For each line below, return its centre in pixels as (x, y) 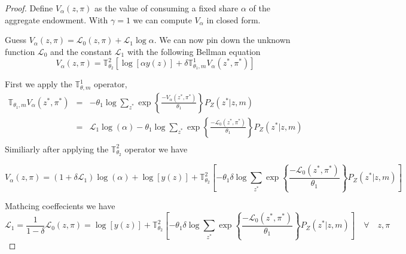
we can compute (162, 19)
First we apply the (39, 84)
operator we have (156, 149)
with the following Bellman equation (194, 51)
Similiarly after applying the (57, 149)
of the (260, 8)
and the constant (81, 51)
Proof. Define (29, 8)
